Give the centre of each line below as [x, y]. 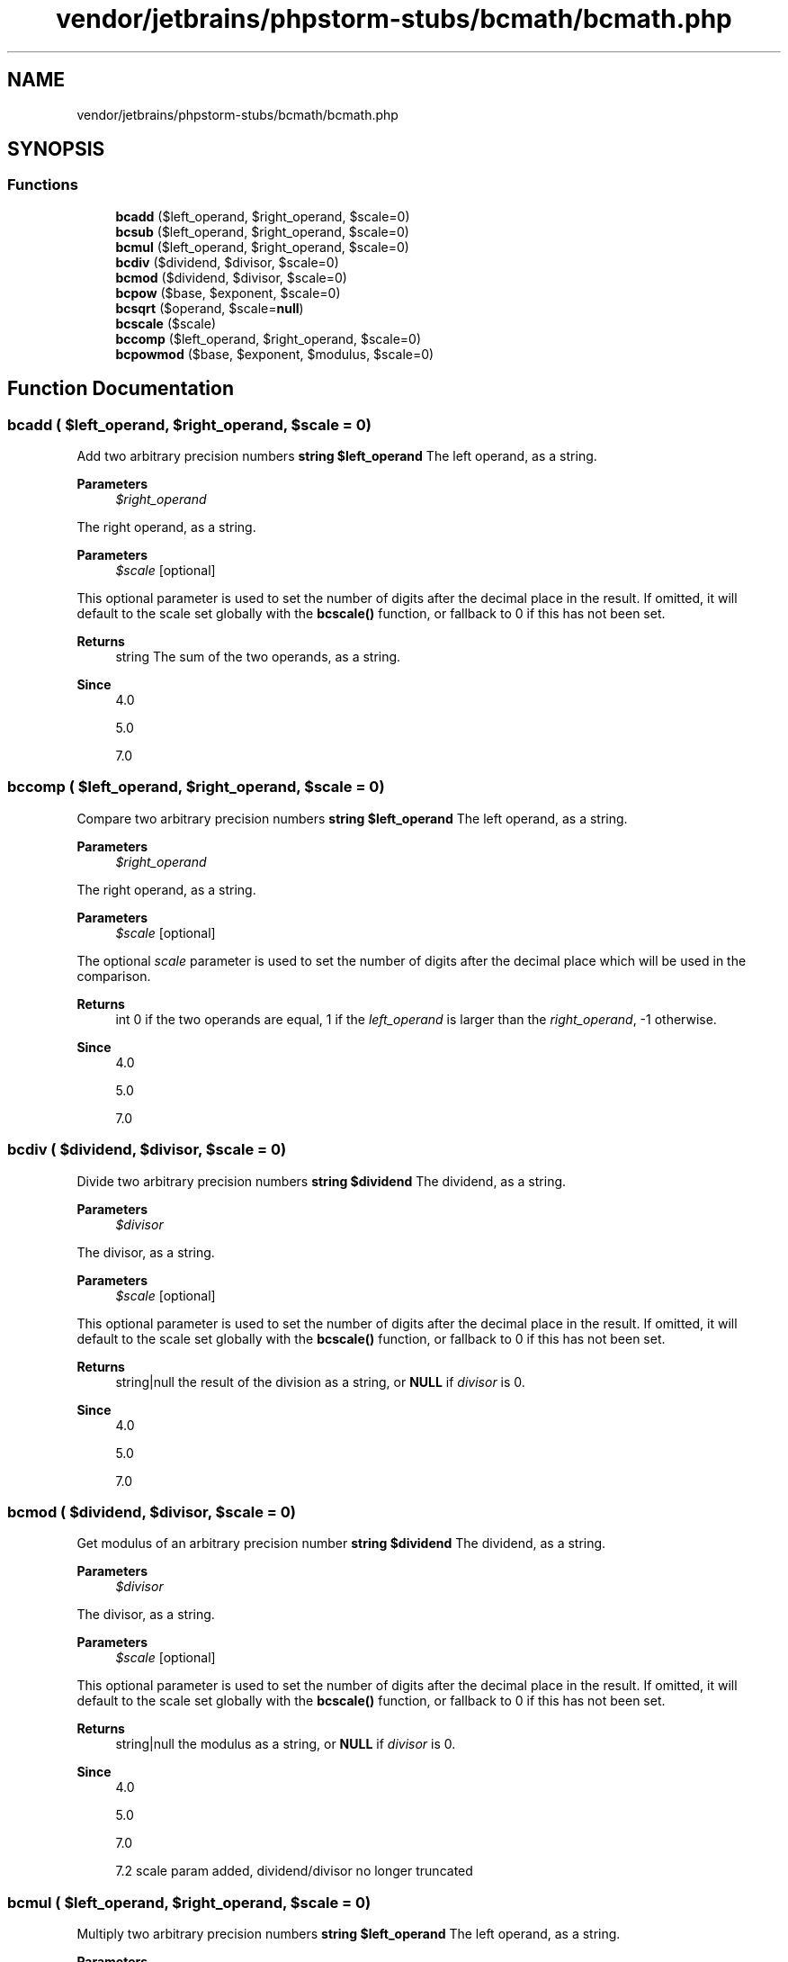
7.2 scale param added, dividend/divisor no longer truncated [294, 1871]
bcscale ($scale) [166, 323]
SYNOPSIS [56, 149]
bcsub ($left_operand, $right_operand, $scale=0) [262, 231]
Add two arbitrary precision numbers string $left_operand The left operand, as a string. [337, 456]
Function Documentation [121, 389]
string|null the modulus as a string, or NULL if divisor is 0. [286, 1744]
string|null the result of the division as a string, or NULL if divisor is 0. [320, 1381]
